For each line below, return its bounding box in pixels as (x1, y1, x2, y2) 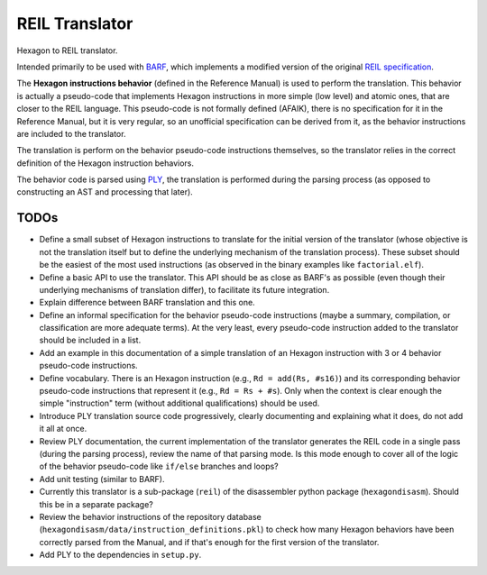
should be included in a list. (39, 334, 142, 346)
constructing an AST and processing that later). (16, 187, 193, 197)
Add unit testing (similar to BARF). (39, 473, 165, 484)
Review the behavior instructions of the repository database (39, 511, 262, 522)
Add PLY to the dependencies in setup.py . (39, 550, 202, 561)
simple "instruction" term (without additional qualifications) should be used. (39, 397, 320, 409)
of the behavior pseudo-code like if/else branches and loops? (39, 461, 279, 472)
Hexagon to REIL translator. (16, 45, 118, 56)
